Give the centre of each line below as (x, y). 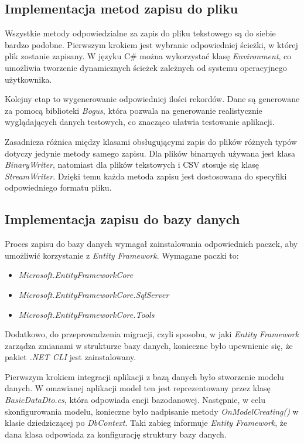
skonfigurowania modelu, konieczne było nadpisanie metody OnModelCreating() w (152, 411)
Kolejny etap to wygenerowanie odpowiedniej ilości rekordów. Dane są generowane (152, 99)
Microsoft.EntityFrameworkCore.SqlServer (94, 294)
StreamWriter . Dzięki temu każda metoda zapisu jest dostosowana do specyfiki (146, 176)
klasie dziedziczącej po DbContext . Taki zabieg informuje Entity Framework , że (146, 423)
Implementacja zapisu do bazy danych (122, 219)
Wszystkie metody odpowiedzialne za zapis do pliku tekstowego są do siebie (140, 33)
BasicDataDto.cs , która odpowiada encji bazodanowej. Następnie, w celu (135, 400)
